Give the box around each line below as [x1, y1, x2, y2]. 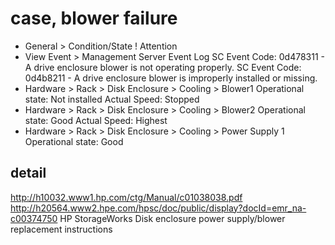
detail [10, 165, 47, 182]
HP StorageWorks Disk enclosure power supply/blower [59, 212, 286, 224]
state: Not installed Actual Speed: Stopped [24, 93, 200, 105]
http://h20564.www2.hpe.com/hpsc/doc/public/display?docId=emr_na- [10, 202, 307, 214]
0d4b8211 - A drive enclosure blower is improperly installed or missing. [24, 72, 318, 84]
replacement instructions [10, 223, 113, 235]
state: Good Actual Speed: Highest [24, 114, 168, 126]
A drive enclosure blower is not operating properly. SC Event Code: [24, 61, 302, 73]
